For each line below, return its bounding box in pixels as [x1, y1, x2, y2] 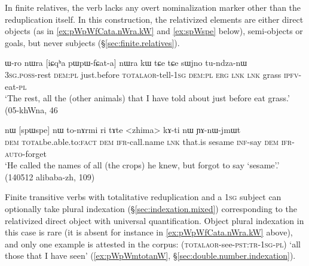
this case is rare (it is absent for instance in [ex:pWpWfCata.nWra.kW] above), [5, 226, 293, 238]
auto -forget [5, 147, 47, 159]
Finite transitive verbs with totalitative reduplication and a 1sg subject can [5, 191, 282, 203]
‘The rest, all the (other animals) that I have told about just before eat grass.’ [5, 92, 290, 104]
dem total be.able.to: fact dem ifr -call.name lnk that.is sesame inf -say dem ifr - [5, 135, 295, 147]
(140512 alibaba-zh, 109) [5, 170, 95, 183]
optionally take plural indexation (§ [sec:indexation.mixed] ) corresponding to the [5, 202, 297, 214]
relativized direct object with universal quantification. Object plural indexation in [5, 214, 304, 226]
